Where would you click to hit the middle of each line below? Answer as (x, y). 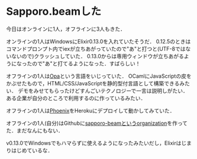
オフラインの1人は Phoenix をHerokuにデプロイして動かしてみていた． (91, 110)
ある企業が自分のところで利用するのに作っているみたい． (76, 98)
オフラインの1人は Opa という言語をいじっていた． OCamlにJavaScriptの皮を (99, 76)
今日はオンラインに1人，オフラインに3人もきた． (66, 29)
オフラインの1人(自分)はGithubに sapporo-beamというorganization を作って (97, 123)
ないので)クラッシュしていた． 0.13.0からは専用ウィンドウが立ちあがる (98, 56)
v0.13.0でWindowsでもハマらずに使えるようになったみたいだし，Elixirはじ (96, 143)
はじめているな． (32, 150)
